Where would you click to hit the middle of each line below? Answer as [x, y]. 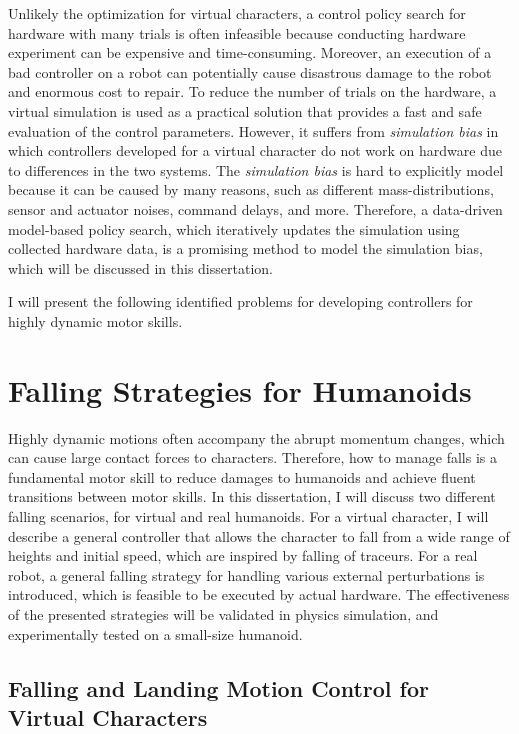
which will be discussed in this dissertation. [140, 267]
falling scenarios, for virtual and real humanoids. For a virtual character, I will [248, 516]
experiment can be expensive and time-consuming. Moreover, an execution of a [250, 52]
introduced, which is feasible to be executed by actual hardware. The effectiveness [259, 594]
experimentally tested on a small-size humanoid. [155, 633]
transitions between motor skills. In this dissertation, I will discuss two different [252, 496]
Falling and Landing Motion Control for [218, 687]
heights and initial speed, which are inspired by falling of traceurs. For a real [243, 555]
